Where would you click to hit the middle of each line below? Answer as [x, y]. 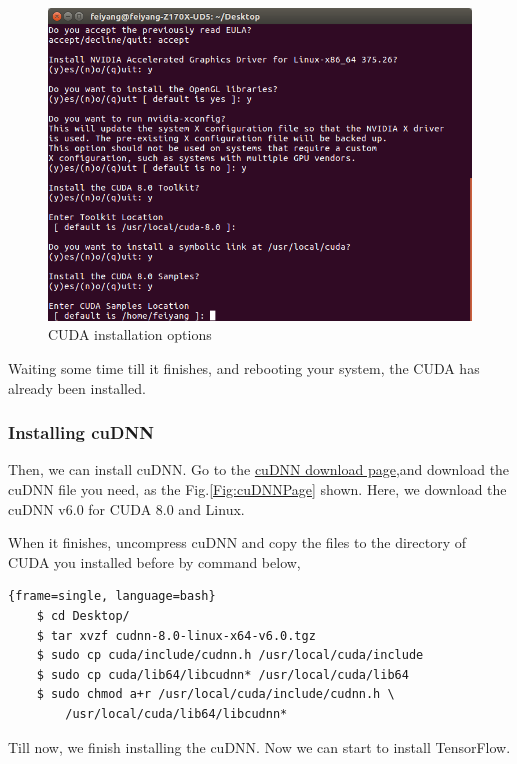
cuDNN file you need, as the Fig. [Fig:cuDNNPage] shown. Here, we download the [257, 488]
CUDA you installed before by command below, [154, 561]
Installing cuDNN [81, 432]
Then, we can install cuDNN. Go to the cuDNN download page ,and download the [259, 469]
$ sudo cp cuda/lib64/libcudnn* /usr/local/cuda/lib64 [222, 674]
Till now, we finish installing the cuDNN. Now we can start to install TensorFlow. [259, 746]
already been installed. [77, 387]
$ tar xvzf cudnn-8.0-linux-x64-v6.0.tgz [176, 635]
